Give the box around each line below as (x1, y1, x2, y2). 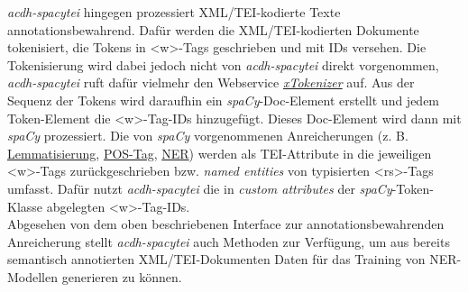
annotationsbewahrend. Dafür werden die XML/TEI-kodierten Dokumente (7, 20, 419, 39)
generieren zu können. (61, 267, 182, 286)
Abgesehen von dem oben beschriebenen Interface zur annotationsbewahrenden (7, 214, 445, 233)
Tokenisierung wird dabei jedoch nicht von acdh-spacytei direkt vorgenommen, (7, 55, 439, 74)
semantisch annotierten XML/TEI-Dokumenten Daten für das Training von (7, 250, 426, 269)
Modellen (7, 267, 59, 286)
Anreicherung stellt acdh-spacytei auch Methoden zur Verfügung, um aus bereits (7, 232, 450, 251)
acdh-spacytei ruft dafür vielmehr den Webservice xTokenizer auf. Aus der (7, 73, 415, 92)
